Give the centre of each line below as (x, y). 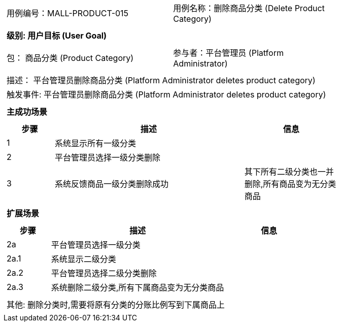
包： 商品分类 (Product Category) (70, 58)
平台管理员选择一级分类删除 (107, 157)
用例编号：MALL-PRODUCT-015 (68, 13)
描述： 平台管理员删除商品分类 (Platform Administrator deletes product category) (161, 80)
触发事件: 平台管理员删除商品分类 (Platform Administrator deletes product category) (166, 94)
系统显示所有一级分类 (95, 143)
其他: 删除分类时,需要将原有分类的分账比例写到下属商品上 (116, 305)
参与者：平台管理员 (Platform (228, 53)
